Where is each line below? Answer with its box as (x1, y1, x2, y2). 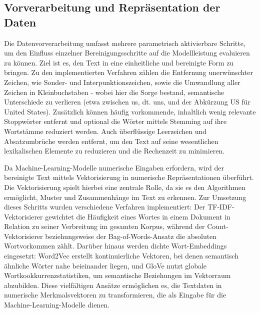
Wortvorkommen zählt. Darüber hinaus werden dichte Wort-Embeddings (4, 240, 227, 251)
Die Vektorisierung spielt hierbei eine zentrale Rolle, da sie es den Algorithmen (4, 181, 245, 192)
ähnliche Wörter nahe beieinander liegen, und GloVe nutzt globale (4, 260, 207, 270)
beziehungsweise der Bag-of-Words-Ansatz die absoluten (45, 230, 217, 241)
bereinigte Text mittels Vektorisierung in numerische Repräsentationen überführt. (4, 172, 254, 182)
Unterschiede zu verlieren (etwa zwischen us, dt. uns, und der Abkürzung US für (4, 96, 250, 107)
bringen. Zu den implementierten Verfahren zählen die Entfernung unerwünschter (4, 67, 253, 77)
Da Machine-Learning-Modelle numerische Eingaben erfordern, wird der (4, 162, 224, 172)
